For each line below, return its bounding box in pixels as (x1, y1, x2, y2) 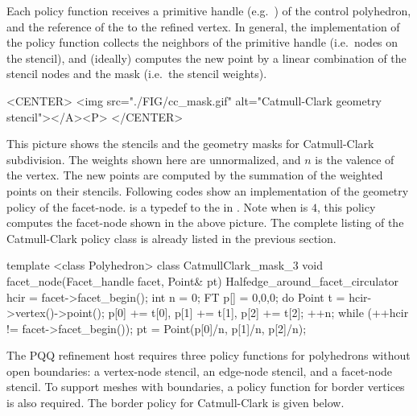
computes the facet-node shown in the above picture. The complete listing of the (6, 214, 404, 231)
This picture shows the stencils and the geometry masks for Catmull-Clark (6, 135, 374, 152)
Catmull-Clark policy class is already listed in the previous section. (6, 229, 336, 246)
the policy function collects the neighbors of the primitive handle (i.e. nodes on (6, 34, 398, 51)
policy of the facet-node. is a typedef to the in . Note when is (6, 198, 308, 215)
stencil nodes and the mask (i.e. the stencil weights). (6, 65, 267, 82)
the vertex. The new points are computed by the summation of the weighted (6, 167, 383, 183)
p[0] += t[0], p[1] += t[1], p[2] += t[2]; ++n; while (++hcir (108, 304, 409, 321)
